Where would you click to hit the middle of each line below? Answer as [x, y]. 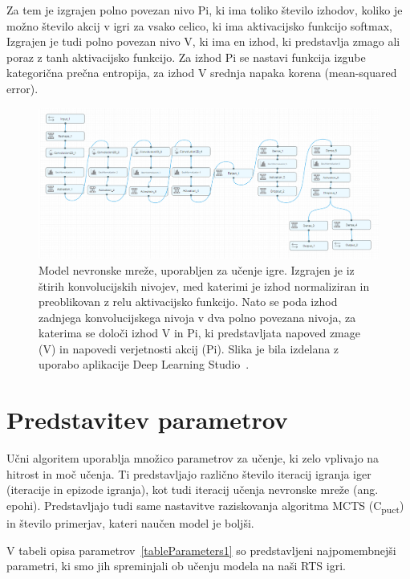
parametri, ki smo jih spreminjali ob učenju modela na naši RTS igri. [176, 566]
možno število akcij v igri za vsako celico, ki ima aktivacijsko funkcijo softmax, [199, 25]
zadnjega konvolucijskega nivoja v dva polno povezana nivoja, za [197, 317]
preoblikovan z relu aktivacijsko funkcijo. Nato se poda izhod [188, 302]
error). [22, 88]
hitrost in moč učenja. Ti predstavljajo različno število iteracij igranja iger [189, 473]
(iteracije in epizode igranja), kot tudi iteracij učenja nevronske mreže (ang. [193, 489]
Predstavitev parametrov [147, 420]
